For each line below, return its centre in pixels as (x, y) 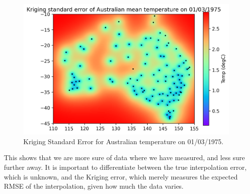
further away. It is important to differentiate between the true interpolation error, (125, 167)
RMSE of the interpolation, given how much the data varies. (94, 186)
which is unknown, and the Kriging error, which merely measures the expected (121, 176)
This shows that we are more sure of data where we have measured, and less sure (125, 157)
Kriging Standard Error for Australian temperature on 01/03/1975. (124, 141)
